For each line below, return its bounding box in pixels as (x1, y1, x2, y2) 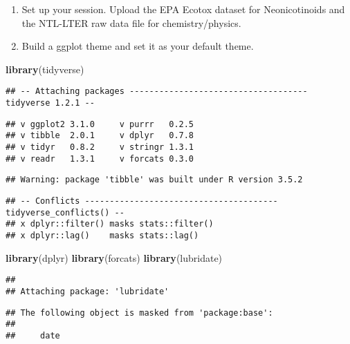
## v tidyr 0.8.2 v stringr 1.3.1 (6, 142, 194, 152)
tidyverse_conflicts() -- (6, 207, 125, 218)
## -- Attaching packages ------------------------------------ (6, 86, 308, 97)
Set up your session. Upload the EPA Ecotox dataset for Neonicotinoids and (21, 2, 345, 16)
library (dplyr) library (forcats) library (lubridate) (6, 250, 223, 265)
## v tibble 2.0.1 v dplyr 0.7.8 (6, 131, 194, 141)
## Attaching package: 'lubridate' (6, 286, 169, 296)
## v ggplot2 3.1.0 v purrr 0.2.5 (6, 119, 194, 129)
